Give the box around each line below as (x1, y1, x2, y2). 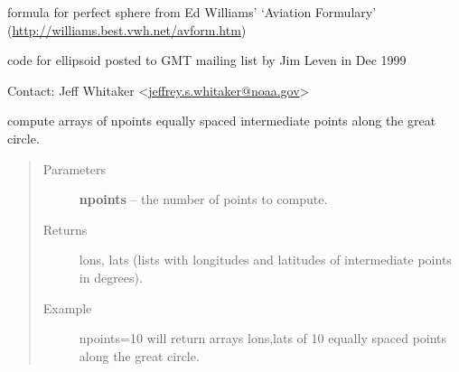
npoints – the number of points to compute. (79, 190, 328, 209)
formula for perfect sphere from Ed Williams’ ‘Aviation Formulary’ (7, 3, 377, 21)
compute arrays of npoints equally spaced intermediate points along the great (7, 111, 436, 130)
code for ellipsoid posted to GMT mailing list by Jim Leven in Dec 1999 (7, 51, 407, 70)
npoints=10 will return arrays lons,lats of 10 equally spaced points (79, 329, 447, 348)
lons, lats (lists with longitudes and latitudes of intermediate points (79, 250, 452, 269)
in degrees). (79, 267, 143, 286)
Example (42, 298, 92, 317)
